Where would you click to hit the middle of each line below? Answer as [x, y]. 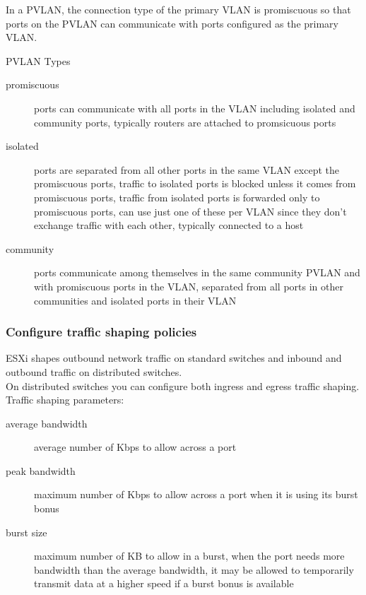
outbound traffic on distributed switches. [94, 371]
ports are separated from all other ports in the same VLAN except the [187, 169]
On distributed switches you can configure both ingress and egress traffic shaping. [183, 385]
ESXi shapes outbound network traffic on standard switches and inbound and [174, 358]
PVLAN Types [38, 60]
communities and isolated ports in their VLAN [135, 300]
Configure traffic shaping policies [101, 332]
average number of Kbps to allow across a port [135, 447]
